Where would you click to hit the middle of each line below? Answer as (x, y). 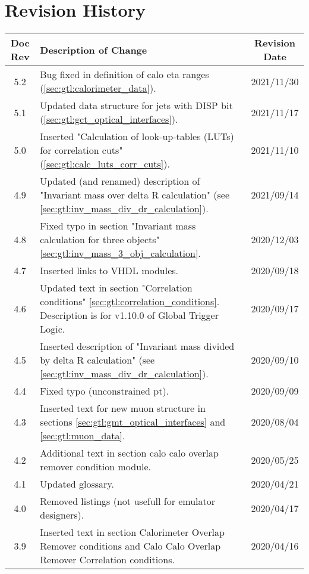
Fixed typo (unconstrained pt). (105, 391)
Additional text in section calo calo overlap (129, 453)
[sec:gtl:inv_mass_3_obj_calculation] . (120, 253)
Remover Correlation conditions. (107, 560)
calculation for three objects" (100, 240)
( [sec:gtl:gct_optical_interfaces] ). (109, 119)
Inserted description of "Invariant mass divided (137, 346)
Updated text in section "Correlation (116, 288)
